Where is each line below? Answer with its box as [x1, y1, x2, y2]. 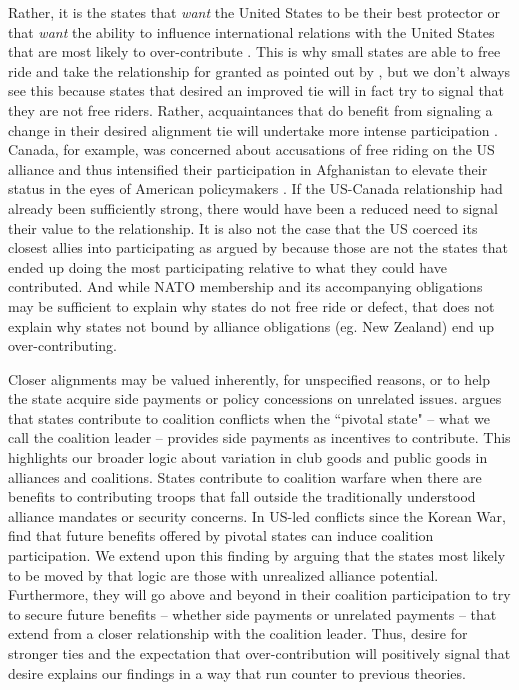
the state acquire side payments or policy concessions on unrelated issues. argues [8, 388, 502, 409]
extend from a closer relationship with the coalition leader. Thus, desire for [8, 623, 468, 644]
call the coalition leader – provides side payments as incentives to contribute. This [8, 427, 511, 448]
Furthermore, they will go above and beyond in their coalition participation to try [8, 584, 511, 605]
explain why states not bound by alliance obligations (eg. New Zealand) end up [8, 315, 494, 336]
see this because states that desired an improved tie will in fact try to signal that [8, 80, 505, 101]
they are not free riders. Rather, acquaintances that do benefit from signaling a [8, 99, 493, 120]
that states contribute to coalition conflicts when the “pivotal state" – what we [8, 407, 490, 428]
